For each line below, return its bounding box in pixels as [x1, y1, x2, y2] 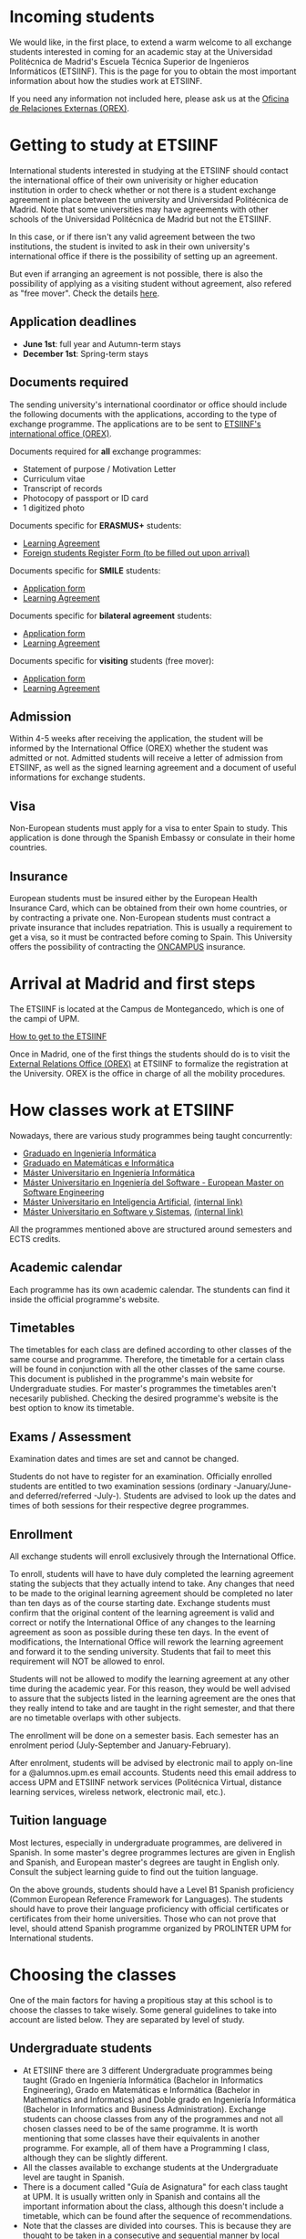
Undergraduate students [9, 2041, 153, 2056]
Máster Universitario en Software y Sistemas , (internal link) [22, 1205, 244, 1216]
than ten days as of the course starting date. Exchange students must [9, 1598, 270, 1609]
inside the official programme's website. [9, 1294, 160, 1305]
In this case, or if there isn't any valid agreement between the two [9, 231, 256, 242]
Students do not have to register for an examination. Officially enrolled [9, 1471, 272, 1482]
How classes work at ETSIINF [9, 1100, 235, 1120]
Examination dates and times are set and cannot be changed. [9, 1454, 240, 1465]
